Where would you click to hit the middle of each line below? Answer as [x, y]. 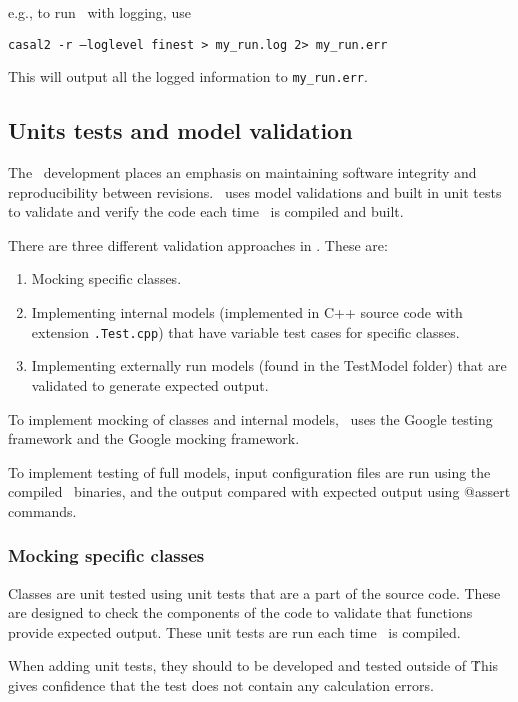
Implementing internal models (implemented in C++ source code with [247, 312]
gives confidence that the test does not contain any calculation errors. [221, 685]
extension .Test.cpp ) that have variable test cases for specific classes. [245, 331]
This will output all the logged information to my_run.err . [188, 76]
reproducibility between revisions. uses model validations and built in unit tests [255, 191]
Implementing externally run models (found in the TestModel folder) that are [269, 365]
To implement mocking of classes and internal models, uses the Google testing [250, 418]
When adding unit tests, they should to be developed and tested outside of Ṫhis [253, 665]
